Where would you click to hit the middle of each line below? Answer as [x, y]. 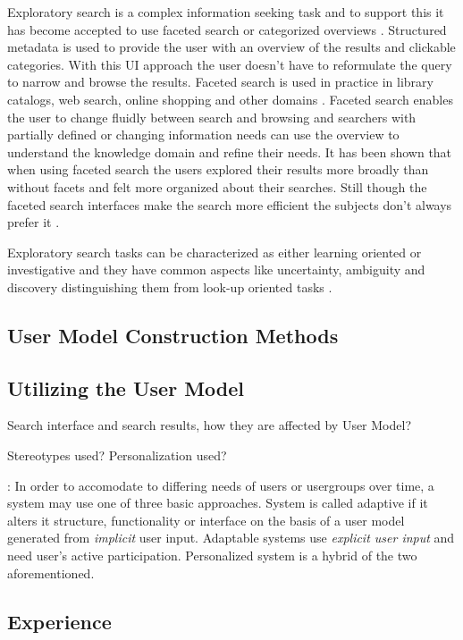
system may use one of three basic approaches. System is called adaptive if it [218, 503]
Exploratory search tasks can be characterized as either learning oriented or [215, 252]
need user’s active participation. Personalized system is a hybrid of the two [212, 556]
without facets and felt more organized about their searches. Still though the [217, 186]
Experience [59, 621]
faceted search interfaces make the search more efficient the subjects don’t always [230, 204]
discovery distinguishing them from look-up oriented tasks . [170, 286]
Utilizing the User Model [126, 387]
